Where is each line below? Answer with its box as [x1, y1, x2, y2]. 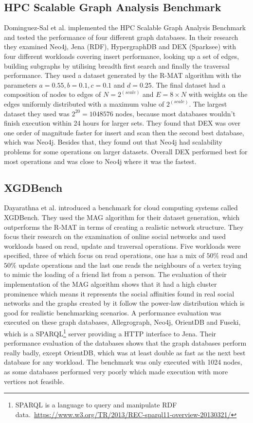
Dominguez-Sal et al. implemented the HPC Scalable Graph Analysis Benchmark [4, 22, 246, 33]
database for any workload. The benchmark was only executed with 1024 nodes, [4, 357, 242, 367]
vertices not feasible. [4, 376, 65, 386]
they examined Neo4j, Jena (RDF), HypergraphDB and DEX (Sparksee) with [4, 41, 236, 52]
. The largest [189, 98, 227, 109]
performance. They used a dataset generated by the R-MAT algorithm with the [4, 70, 241, 80]
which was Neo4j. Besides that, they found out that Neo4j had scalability [4, 137, 222, 147]
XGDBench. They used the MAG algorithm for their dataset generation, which [4, 212, 240, 222]
